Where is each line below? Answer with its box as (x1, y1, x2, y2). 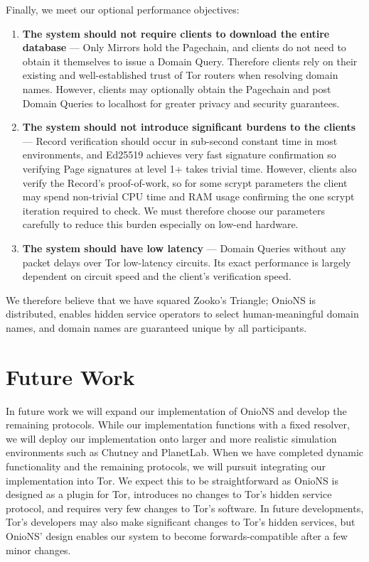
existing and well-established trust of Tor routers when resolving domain (22, 67, 338, 82)
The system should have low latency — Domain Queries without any (22, 240, 346, 255)
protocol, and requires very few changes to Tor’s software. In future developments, (6, 500, 364, 515)
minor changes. (6, 542, 71, 557)
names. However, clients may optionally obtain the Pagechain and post (22, 81, 331, 96)
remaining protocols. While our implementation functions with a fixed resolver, (6, 417, 350, 432)
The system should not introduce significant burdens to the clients (22, 119, 356, 134)
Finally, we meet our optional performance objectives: (6, 2, 240, 16)
